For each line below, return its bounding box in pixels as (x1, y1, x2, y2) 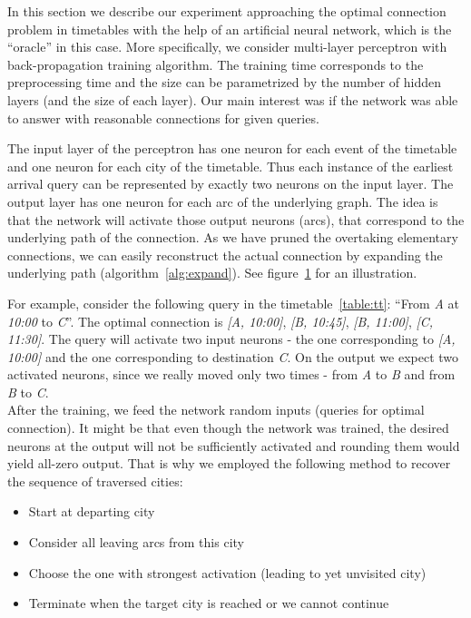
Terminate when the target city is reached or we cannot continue (28, 593, 389, 613)
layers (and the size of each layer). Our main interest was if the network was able (7, 90, 458, 109)
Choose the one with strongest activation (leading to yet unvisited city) (28, 563, 427, 582)
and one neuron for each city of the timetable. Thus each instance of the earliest (7, 156, 454, 175)
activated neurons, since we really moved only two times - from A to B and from (7, 365, 456, 384)
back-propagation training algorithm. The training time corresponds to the (7, 54, 424, 74)
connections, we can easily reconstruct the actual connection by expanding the (7, 245, 443, 264)
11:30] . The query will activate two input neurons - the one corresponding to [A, (7, 329, 456, 348)
